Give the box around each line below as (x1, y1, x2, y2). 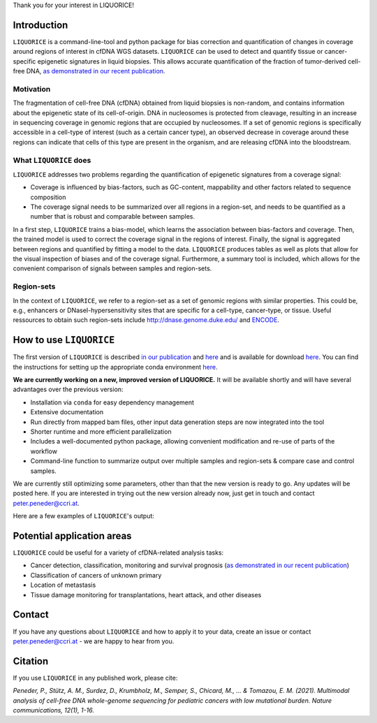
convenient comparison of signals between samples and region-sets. (13, 264, 212, 272)
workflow (30, 447, 57, 455)
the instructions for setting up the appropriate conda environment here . (13, 363, 218, 371)
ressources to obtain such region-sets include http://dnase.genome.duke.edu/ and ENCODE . (13, 316, 279, 324)
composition (30, 193, 66, 201)
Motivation (13, 84, 51, 94)
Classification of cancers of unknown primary (30, 571, 162, 579)
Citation (13, 655, 49, 667)
